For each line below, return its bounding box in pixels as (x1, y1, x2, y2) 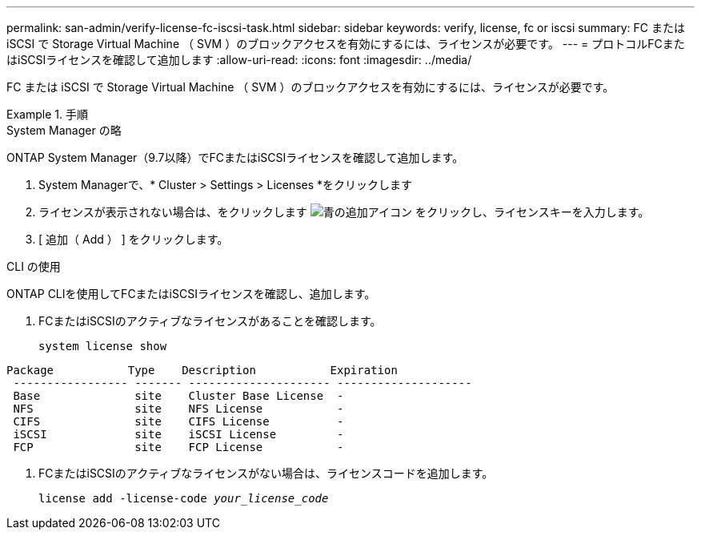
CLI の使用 (6, 260, 61, 273)
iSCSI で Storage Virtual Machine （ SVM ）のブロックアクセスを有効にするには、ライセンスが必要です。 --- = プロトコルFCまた (6, 37, 685, 50)
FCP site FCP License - (13, 441, 344, 453)
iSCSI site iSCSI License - (13, 428, 344, 441)
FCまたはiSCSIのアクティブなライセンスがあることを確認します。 (38, 314, 382, 328)
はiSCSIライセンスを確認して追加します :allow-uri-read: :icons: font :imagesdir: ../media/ (6, 53, 472, 66)
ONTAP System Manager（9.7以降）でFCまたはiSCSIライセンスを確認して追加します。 (6, 151, 464, 164)
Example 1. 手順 (6, 107, 88, 121)
